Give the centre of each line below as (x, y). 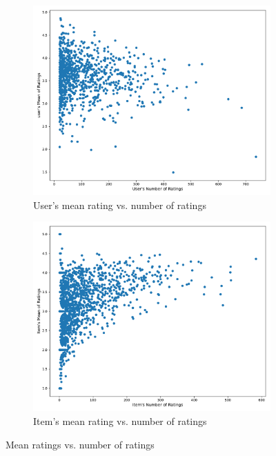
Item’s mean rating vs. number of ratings (120, 421)
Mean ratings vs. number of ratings (80, 444)
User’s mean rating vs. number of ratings (120, 205)
